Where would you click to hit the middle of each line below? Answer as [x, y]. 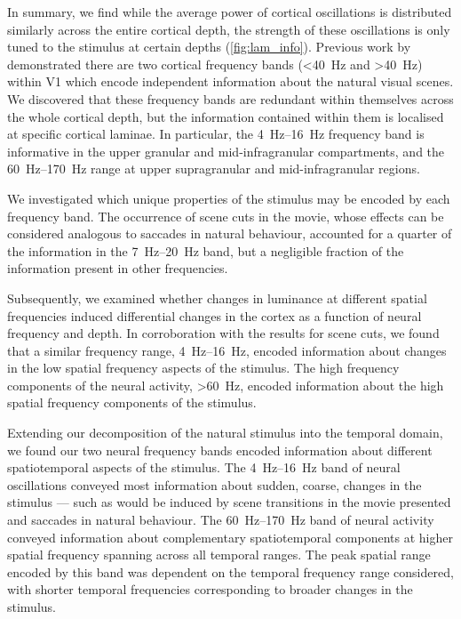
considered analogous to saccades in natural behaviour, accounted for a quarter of [230, 233]
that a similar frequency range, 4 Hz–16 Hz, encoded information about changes [227, 350]
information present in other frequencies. [118, 268]
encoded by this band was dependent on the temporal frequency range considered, [230, 571]
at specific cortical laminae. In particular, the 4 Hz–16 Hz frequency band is [216, 134]
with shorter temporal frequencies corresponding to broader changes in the [210, 589]
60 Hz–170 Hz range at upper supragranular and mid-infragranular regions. [214, 169]
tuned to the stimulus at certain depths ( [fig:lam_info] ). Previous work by [209, 47]
